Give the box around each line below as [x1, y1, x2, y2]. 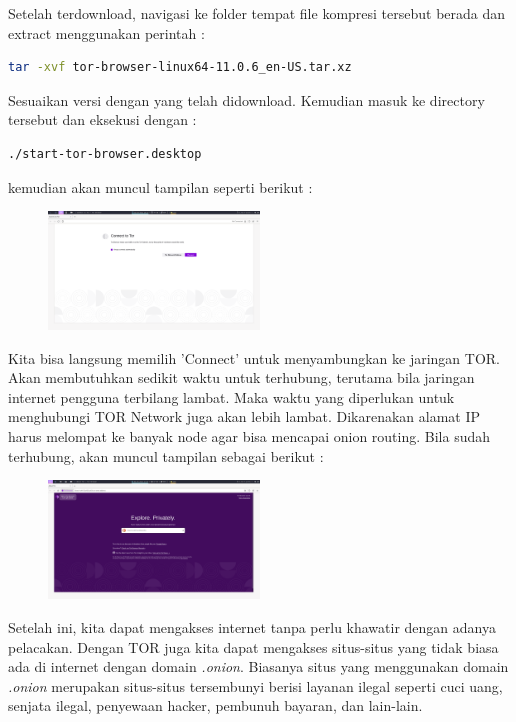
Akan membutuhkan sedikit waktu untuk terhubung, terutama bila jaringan [8, 367, 475, 388]
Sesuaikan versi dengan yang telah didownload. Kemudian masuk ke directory [8, 89, 485, 110]
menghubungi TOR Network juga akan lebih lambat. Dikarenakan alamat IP [8, 406, 481, 427]
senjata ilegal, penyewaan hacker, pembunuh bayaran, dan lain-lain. [8, 695, 423, 716]
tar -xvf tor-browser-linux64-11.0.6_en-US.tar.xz [8, 60, 352, 75]
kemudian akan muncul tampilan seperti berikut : [8, 176, 313, 197]
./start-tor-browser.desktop [8, 146, 202, 161]
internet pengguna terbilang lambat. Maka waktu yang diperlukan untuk [8, 386, 455, 407]
